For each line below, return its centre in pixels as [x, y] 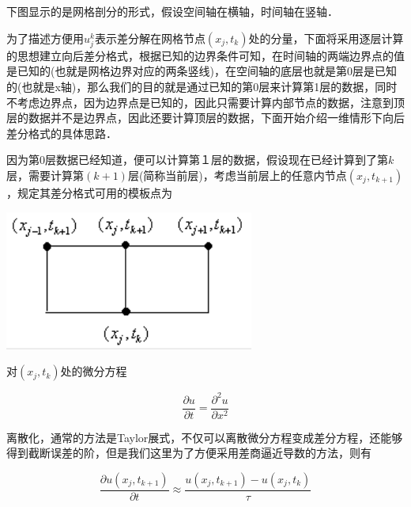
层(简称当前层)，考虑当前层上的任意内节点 [237, 175]
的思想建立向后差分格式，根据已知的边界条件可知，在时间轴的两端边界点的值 [205, 55]
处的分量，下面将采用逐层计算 [326, 38]
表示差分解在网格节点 [150, 38]
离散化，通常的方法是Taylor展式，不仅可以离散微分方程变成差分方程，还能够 [205, 437]
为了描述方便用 [45, 38]
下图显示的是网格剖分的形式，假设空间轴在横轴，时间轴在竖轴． [172, 11]
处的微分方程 [94, 371]
